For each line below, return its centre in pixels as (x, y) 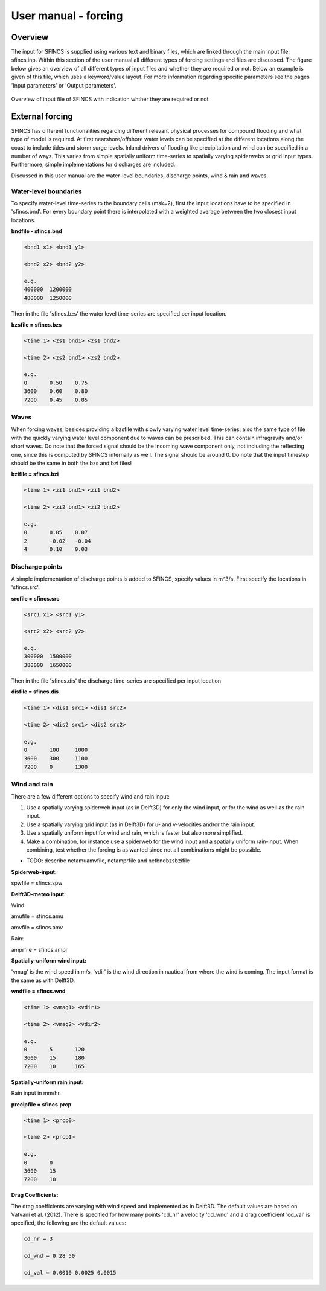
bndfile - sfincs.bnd (37, 231)
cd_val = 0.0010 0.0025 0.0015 (70, 1273)
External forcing (42, 116)
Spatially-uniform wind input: (49, 960)
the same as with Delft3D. (43, 980)
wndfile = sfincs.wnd (38, 991)
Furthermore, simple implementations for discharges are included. (93, 164)
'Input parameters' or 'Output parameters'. (64, 85)
